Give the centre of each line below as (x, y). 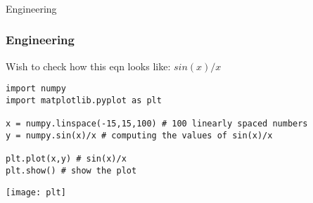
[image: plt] (36, 192)
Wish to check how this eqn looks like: (88, 66)
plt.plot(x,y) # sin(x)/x (66, 159)
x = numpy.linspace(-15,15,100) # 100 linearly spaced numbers (157, 124)
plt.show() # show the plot (71, 170)
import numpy (36, 89)
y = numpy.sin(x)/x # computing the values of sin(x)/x (139, 135)
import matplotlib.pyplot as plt (84, 100)
